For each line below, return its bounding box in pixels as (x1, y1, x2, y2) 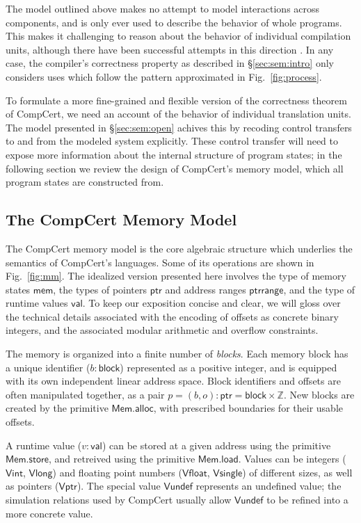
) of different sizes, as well (242, 465, 353, 479)
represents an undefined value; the (195, 478, 342, 493)
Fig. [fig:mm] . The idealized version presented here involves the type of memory (6, 268, 346, 283)
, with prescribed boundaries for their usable (153, 401, 343, 415)
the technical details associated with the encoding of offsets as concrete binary (6, 309, 339, 323)
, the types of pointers (53, 282, 147, 296)
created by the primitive (6, 401, 109, 415)
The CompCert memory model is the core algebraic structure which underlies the (6, 241, 353, 255)
